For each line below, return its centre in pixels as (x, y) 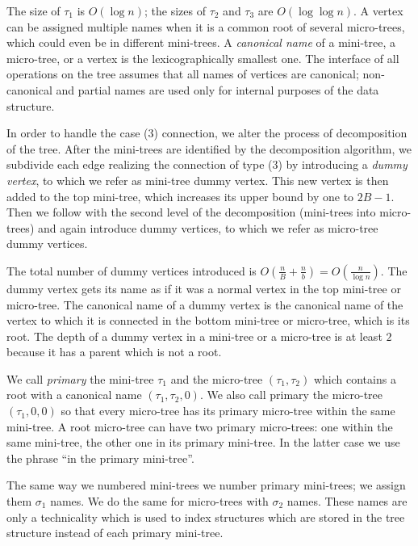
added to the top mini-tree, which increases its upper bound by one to (180, 196)
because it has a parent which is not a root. (114, 352)
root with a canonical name (74, 395)
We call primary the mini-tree (80, 378)
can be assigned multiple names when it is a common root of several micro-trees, (206, 26)
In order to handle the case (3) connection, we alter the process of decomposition (207, 133)
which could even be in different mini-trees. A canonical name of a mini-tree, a (201, 42)
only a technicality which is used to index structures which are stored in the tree (206, 517)
